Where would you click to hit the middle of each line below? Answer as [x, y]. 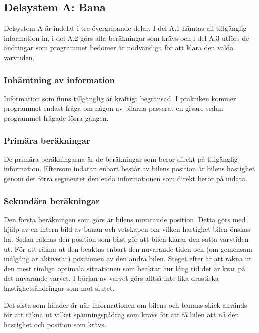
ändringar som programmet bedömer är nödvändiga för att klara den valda [119, 48]
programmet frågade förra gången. [56, 118]
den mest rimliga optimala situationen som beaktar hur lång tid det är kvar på [125, 268]
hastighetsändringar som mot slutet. [59, 288]
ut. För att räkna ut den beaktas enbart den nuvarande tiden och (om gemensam [128, 249]
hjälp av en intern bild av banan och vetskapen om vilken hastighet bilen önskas [127, 229]
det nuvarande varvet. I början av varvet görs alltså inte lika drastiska [111, 278]
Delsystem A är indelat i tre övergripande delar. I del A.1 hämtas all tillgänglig [125, 28]
